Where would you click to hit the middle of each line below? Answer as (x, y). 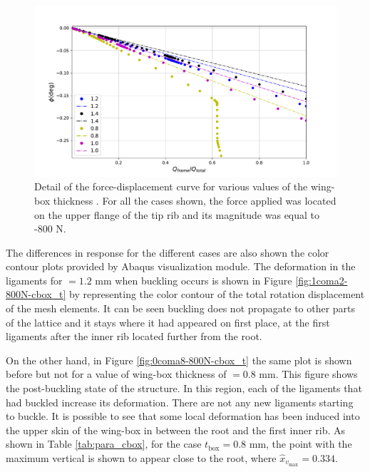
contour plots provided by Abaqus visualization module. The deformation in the (181, 266)
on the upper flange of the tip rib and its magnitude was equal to (177, 214)
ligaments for (34, 280)
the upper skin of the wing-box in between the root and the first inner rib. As (176, 430)
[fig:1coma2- (322, 280)
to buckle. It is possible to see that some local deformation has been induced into (183, 416)
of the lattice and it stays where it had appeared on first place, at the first (168, 322)
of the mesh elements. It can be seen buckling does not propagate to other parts (181, 308)
